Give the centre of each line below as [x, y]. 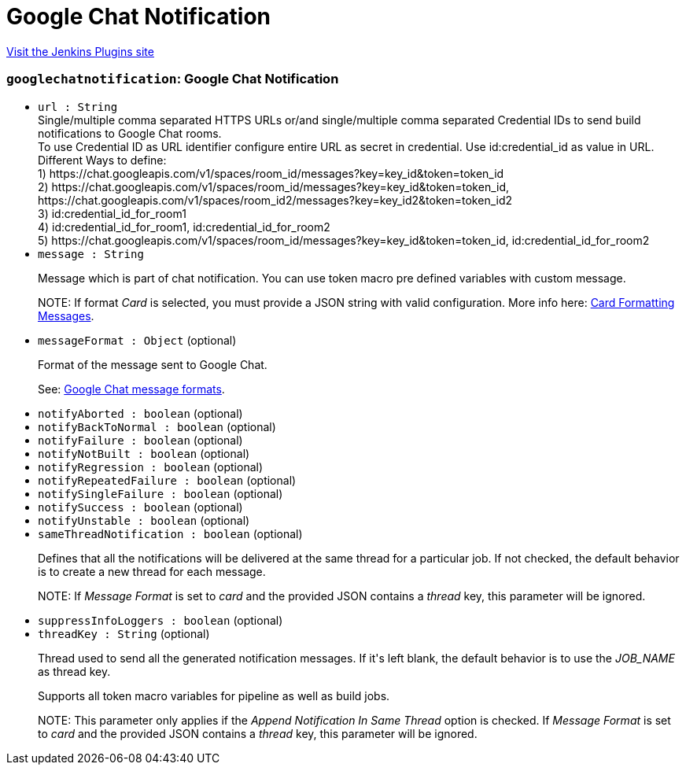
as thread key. [74, 671]
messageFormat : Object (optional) [137, 340]
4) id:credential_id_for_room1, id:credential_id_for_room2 [184, 227]
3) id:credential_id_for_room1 [112, 213]
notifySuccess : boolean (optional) [140, 507]
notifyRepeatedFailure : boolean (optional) [167, 480]
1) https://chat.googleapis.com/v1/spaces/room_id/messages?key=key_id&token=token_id [271, 173]
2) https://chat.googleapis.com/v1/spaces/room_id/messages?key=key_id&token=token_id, [274, 186]
